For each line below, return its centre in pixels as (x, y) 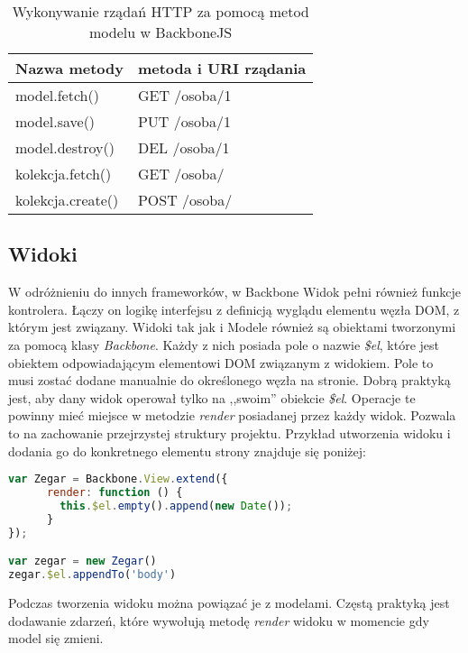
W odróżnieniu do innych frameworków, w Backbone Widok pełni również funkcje (235, 292)
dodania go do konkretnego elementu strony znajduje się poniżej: (187, 451)
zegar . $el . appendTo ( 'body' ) (92, 575)
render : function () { (115, 493)
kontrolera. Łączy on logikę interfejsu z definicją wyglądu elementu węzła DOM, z (234, 309)
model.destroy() (65, 147)
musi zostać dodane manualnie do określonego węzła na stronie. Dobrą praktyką (229, 380)
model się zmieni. (56, 638)
